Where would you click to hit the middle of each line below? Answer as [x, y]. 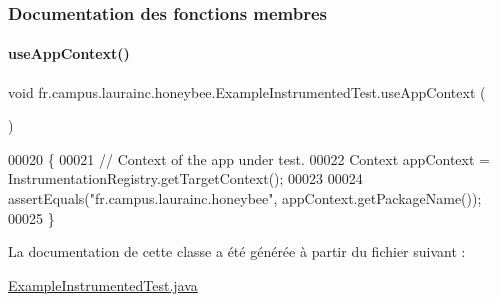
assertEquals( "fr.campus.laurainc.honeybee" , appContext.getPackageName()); [245, 198]
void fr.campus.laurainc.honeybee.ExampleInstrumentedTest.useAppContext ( [247, 91]
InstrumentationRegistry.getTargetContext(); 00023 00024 [185, 178]
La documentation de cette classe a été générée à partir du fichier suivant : [237, 251]
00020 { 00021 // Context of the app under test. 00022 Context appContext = [249, 158]
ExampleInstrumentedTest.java [103, 284]
